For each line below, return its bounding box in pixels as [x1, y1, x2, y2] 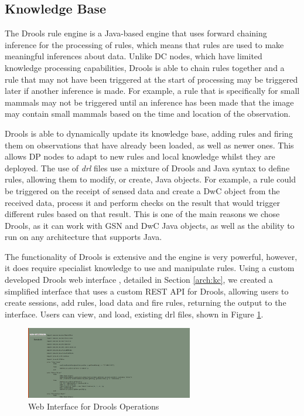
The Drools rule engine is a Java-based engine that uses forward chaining [5, 27, 267, 39]
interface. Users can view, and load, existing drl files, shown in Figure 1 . [5, 307, 264, 320]
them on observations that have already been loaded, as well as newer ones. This [5, 138, 294, 151]
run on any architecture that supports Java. [5, 231, 162, 243]
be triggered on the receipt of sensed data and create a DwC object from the [5, 184, 280, 197]
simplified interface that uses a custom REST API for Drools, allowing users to [5, 285, 289, 297]
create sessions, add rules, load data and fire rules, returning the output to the [5, 296, 286, 309]
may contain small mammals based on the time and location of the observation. [5, 107, 291, 120]
